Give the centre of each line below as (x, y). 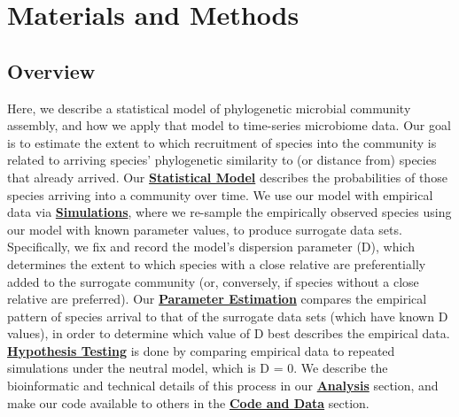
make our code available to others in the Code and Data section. (188, 402)
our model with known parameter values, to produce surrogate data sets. (205, 229)
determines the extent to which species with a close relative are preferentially (217, 263)
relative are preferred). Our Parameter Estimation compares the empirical (217, 299)
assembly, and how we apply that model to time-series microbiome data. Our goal (229, 125)
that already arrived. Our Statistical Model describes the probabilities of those (227, 177)
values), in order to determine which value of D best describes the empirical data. (229, 333)
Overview (51, 70)
